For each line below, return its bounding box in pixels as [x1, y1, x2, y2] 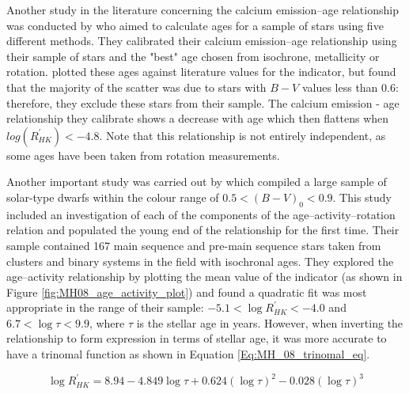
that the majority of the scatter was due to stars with [6, 78, 267, 95]
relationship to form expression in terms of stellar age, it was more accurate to [6, 330, 387, 347]
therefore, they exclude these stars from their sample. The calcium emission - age [6, 94, 400, 111]
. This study [332, 188, 392, 205]
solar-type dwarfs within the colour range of [6, 188, 219, 205]
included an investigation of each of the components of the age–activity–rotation [6, 206, 396, 222]
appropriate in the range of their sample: [6, 299, 204, 316]
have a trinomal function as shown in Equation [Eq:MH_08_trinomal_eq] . [6, 346, 370, 362]
